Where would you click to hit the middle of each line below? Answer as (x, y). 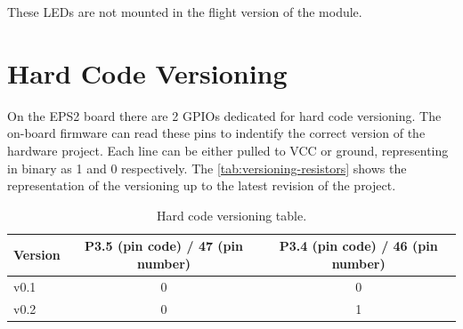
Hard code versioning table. (231, 215)
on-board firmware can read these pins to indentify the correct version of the (216, 133)
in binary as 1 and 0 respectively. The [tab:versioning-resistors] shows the (207, 168)
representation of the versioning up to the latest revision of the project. (202, 185)
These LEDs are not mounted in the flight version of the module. (185, 12)
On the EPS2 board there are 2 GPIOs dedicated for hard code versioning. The (224, 115)
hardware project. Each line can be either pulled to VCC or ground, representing (228, 150)
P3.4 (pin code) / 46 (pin (358, 246)
